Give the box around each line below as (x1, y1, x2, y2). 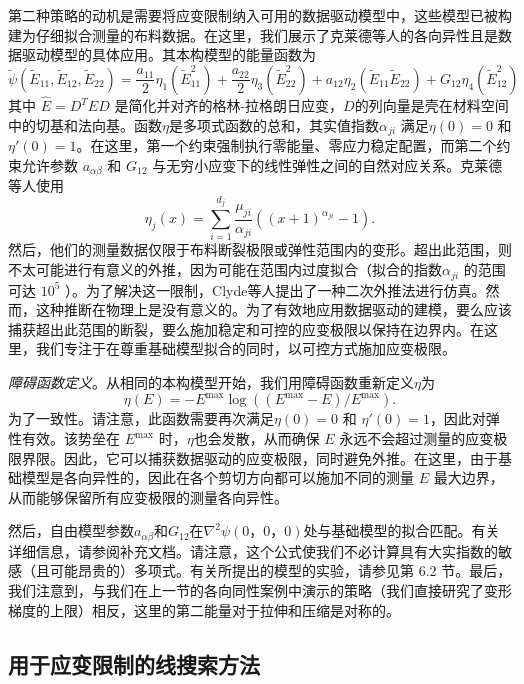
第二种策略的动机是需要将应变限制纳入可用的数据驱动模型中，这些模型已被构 (8, 5, 512, 25)
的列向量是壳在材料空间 (354, 95, 509, 115)
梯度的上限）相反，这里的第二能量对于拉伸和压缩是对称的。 (8, 599, 400, 620)
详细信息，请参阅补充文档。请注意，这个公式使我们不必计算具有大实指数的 (8, 540, 498, 561)
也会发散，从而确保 (193, 428, 320, 449)
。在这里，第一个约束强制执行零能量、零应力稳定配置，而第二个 (76, 135, 497, 156)
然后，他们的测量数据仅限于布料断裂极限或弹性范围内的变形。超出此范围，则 (8, 239, 512, 260)
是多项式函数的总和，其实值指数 (168, 114, 379, 135)
